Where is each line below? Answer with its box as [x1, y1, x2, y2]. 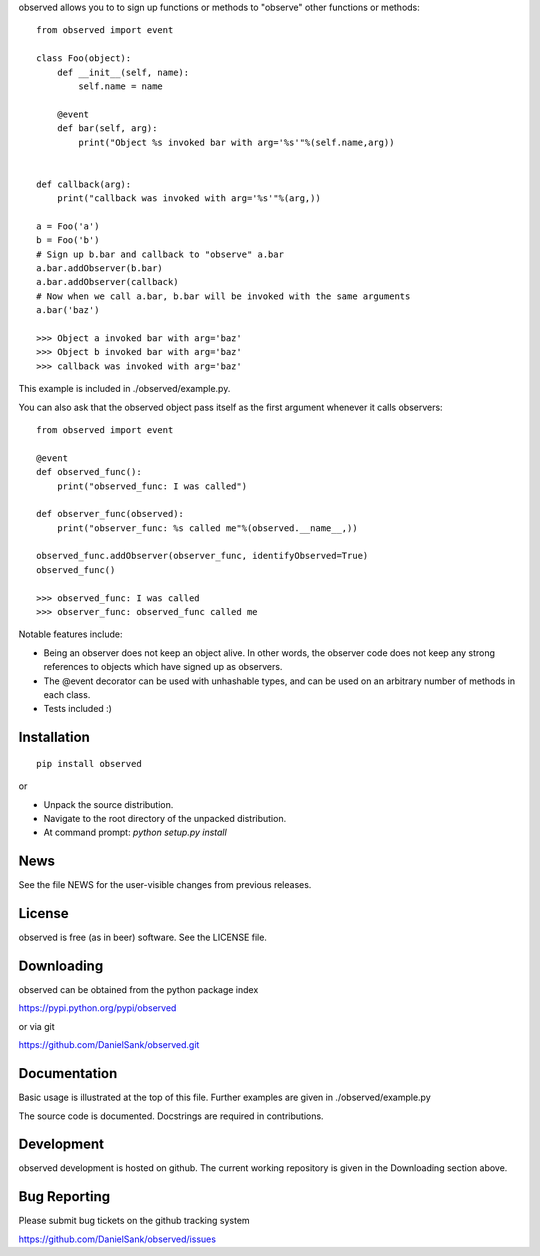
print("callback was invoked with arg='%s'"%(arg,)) [56, 193, 322, 204]
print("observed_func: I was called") [56, 480, 248, 492]
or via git [18, 1020, 55, 1032]
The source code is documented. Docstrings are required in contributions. [18, 1110, 324, 1122]
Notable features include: [18, 628, 123, 640]
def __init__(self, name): [56, 66, 190, 78]
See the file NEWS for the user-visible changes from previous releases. [18, 879, 312, 891]
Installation [18, 729, 90, 746]
